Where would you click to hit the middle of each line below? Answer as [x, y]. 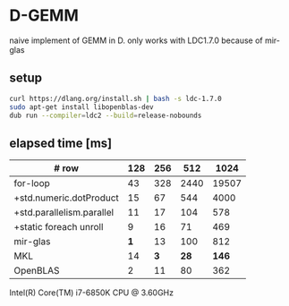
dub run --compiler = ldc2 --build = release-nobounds [106, 115]
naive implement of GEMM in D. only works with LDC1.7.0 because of [136, 40]
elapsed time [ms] [61, 143]
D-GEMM [44, 16]
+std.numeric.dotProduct [66, 198]
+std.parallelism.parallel [64, 213]
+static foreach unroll [59, 227]
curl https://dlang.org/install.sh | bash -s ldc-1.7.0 [115, 98]
